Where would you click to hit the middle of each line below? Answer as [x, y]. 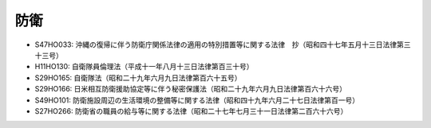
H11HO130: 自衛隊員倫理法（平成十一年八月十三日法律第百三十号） [144, 67]
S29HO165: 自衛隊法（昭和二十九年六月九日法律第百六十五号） [138, 78]
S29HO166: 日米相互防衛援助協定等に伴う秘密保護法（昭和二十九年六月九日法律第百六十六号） [191, 89]
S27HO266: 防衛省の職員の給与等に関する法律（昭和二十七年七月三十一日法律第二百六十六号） [191, 111]
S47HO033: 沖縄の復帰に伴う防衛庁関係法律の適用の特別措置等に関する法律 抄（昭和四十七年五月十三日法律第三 [223, 45]
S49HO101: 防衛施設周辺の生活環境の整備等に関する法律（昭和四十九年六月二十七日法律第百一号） [197, 100]
